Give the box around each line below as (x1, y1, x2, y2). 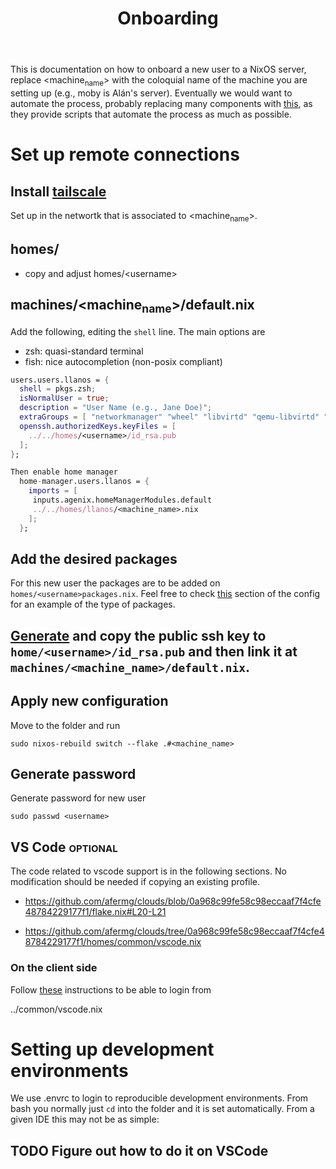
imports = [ (28, 486, 78, 496)
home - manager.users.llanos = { (19, 477, 150, 487)
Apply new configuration (10, 693, 169, 710)
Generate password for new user (10, 792, 147, 804)
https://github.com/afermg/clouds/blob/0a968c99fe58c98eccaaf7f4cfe (24, 895, 322, 907)
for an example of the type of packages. (10, 598, 176, 611)
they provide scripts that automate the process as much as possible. (10, 108, 292, 120)
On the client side (10, 961, 98, 975)
